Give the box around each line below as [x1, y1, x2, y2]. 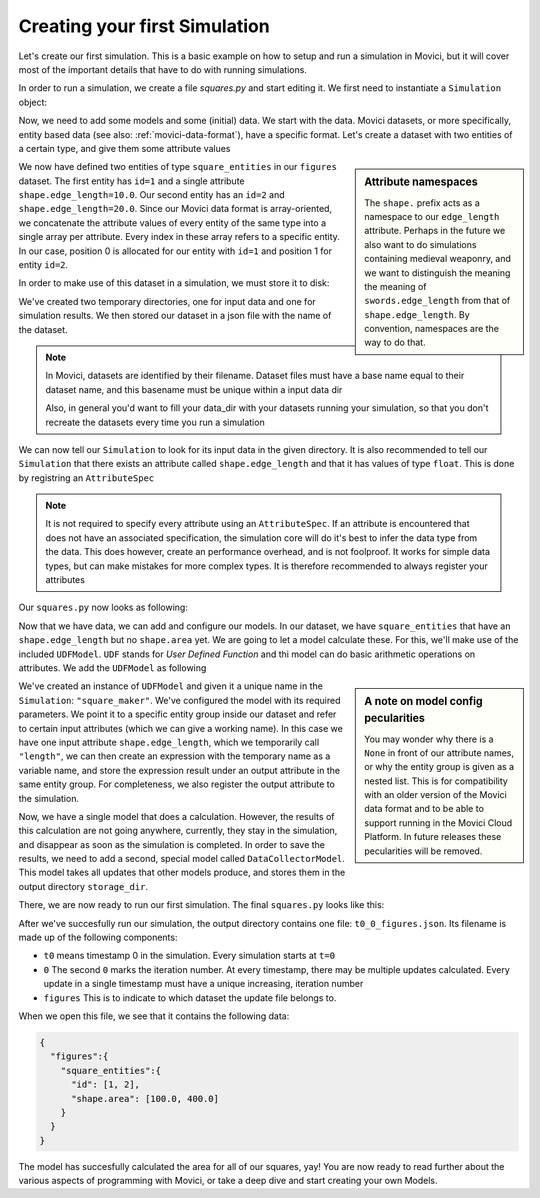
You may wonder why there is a [364, 733, 494, 745]
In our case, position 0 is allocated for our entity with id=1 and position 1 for [18, 245, 332, 257]
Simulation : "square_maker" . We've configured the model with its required [18, 694, 341, 706]
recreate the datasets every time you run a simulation [45, 416, 265, 428]
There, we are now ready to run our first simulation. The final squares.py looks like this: [18, 899, 385, 911]
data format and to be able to [364, 803, 485, 815]
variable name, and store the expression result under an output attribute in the [18, 764, 340, 776]
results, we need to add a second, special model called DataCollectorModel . [18, 853, 345, 865]
